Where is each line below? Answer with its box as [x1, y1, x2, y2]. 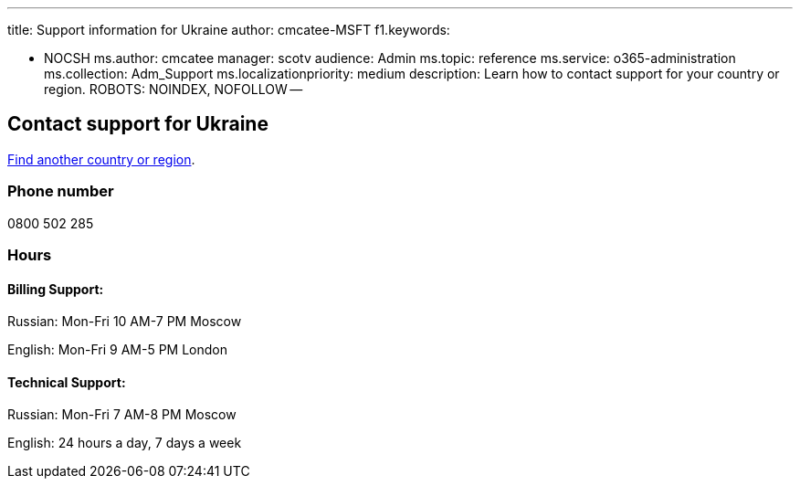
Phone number [7, 182, 114, 201]
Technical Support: [7, 374, 126, 390]
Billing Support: [7, 280, 104, 297]
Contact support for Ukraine [7, 112, 268, 136]
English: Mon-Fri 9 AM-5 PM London [7, 342, 227, 358]
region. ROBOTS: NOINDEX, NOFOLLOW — [44, 81, 303, 97]
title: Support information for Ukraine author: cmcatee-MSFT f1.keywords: [7, 22, 450, 37]
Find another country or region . [7, 151, 195, 167]
